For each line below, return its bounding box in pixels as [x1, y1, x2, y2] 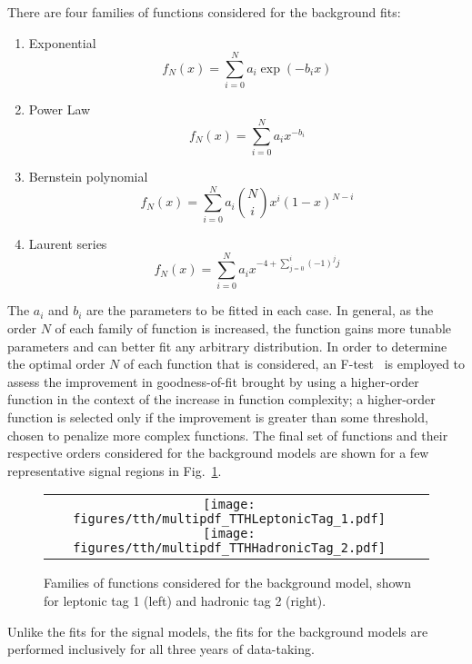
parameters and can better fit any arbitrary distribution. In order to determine [7, 336, 447, 355]
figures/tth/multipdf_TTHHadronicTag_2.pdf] [73, 540, 386, 556]
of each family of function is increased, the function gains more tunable [55, 319, 452, 338]
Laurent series [28, 233, 107, 253]
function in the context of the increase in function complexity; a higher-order [7, 390, 436, 409]
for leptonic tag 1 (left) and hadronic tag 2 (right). [44, 591, 326, 609]
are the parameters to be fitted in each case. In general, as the [86, 301, 434, 320]
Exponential [28, 33, 96, 52]
